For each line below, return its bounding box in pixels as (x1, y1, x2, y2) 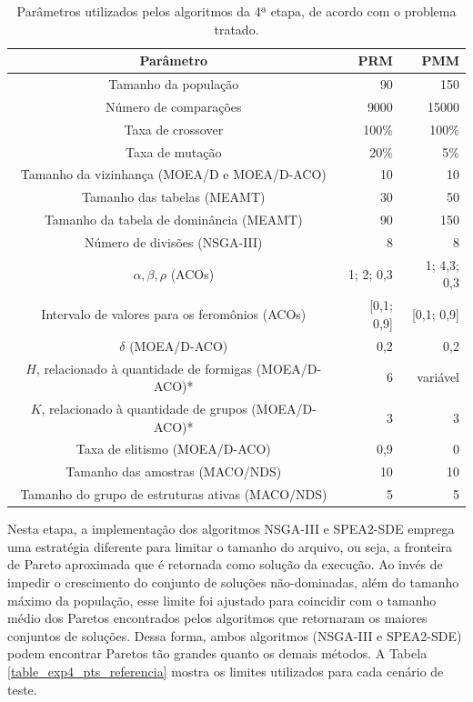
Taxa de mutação (126, 142, 222, 161)
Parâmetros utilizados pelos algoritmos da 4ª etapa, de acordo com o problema (16, 2, 457, 20)
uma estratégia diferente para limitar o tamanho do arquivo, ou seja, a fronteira (7, 537, 452, 556)
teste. (7, 679, 37, 698)
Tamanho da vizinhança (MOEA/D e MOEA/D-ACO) (20, 165, 327, 184)
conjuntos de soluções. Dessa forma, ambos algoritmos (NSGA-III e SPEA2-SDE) (7, 626, 462, 645)
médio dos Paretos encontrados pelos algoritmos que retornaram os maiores (7, 608, 428, 627)
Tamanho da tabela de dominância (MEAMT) (44, 210, 303, 229)
